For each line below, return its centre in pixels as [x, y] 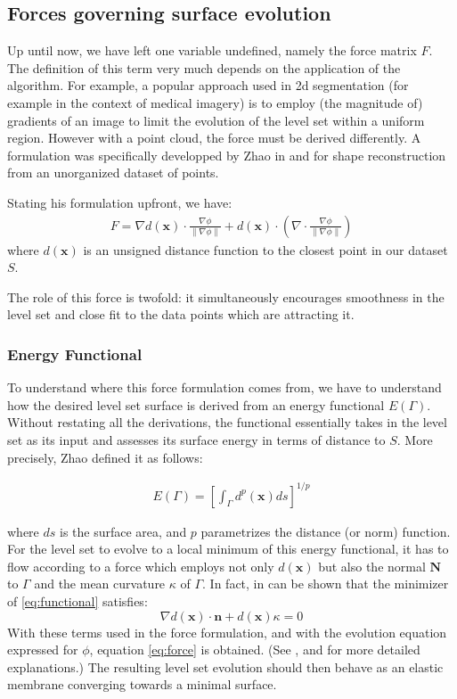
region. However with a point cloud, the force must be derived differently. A [214, 138]
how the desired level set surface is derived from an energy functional [196, 404]
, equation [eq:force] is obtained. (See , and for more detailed [255, 650]
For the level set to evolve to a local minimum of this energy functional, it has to [228, 549]
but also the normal [372, 566]
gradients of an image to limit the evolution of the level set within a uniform [216, 120]
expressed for [43, 650]
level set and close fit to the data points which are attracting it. [181, 314]
